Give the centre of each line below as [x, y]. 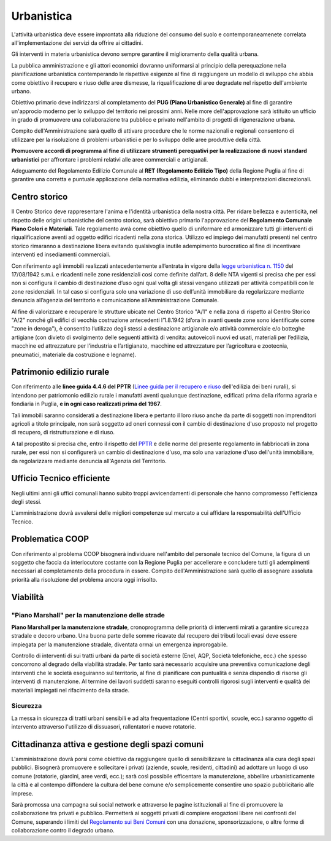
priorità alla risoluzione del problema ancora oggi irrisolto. [84, 579]
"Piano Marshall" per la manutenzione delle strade [88, 615]
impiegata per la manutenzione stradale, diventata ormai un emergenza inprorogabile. [120, 644]
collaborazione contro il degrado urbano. [63, 831]
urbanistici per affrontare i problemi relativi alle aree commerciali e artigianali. [110, 159]
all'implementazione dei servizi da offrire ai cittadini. [77, 42]
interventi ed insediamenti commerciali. [61, 254]
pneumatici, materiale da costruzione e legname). [74, 354]
